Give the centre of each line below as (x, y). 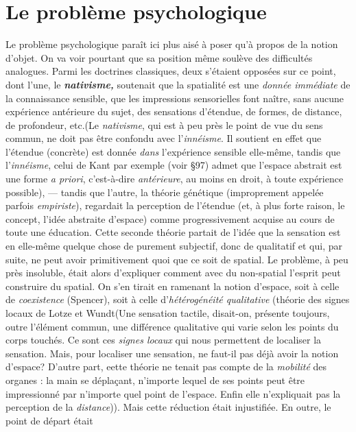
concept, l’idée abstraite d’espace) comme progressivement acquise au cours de (170, 218)
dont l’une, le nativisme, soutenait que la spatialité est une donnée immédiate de (178, 84)
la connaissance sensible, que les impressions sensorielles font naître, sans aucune (175, 98)
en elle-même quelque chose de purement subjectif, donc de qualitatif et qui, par (174, 246)
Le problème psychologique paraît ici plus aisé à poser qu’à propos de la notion (172, 44)
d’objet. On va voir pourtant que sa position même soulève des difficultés (159, 57)
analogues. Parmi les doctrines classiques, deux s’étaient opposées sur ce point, (171, 71)
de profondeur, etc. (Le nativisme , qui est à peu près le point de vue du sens (164, 124)
